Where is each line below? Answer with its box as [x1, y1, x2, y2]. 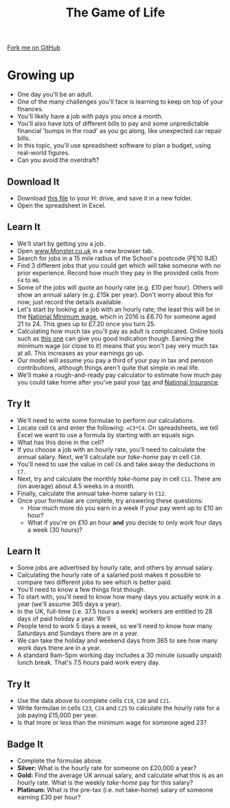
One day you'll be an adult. [16, 91, 93, 99]
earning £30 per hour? [16, 793, 81, 801]
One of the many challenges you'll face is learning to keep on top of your [16, 97, 224, 106]
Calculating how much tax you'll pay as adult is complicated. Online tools [16, 327, 224, 335]
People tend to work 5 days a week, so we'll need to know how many [16, 622, 213, 630]
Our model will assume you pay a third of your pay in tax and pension [16, 356, 214, 365]
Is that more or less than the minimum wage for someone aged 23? [16, 719, 207, 727]
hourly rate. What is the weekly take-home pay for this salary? [16, 778, 194, 787]
